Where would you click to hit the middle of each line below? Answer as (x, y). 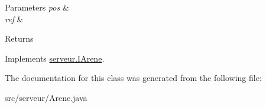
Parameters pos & (37, 7)
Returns (19, 38)
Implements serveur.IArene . (55, 58)
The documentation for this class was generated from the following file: (133, 78)
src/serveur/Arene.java (46, 97)
